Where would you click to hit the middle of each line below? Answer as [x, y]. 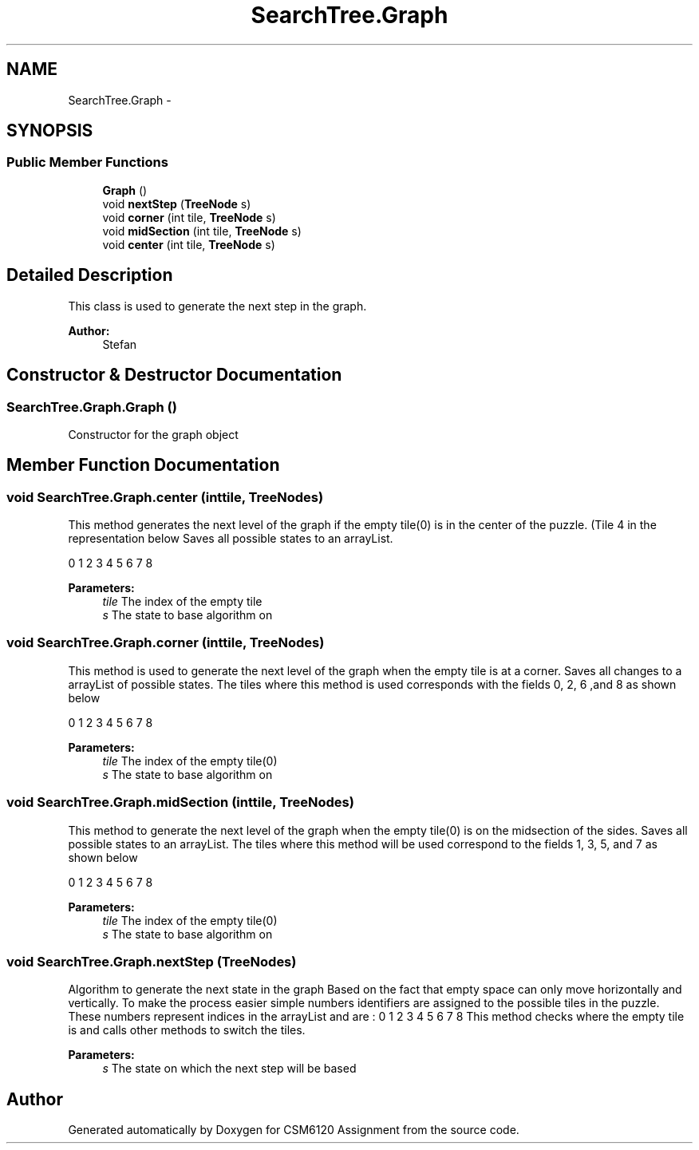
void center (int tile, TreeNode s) [189, 244]
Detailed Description [90, 275]
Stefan [120, 344]
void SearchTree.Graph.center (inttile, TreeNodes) [165, 497]
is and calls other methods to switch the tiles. [187, 1030]
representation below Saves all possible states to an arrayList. [231, 539]
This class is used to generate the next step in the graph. [217, 306]
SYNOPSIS [50, 131]
